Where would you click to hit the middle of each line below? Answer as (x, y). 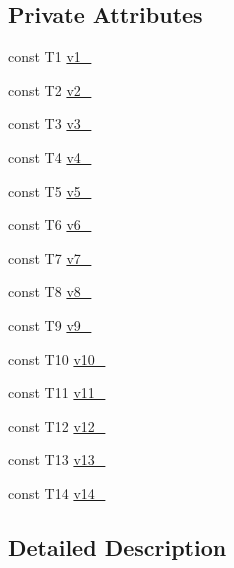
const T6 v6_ (50, 224)
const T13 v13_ (57, 459)
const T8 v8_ (50, 291)
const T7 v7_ (50, 257)
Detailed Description (117, 546)
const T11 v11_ (57, 392)
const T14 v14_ (57, 492)
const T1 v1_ (50, 56)
